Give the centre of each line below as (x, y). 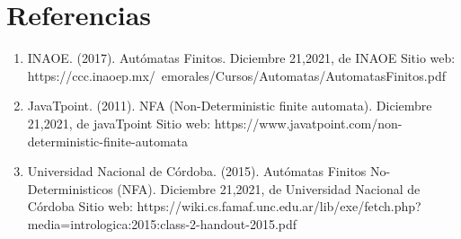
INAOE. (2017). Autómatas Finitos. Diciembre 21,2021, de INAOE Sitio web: (241, 58)
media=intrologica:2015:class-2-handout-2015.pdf (162, 223)
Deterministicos (70, 188)
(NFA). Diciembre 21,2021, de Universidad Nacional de (269, 188)
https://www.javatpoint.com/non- (308, 123)
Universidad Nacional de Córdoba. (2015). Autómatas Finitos (197, 171)
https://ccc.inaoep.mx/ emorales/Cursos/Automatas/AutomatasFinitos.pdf (236, 75)
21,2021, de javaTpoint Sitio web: (119, 123)
